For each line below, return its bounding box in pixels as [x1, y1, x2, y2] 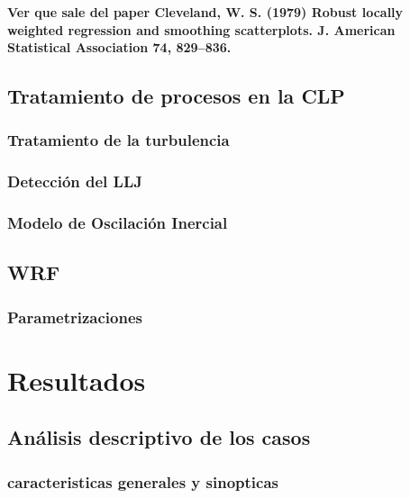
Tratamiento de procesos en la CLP [7, 82, 345, 110]
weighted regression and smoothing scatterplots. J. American [7, 20, 396, 39]
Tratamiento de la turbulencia [7, 129, 230, 151]
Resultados [7, 361, 146, 398]
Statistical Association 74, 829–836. [7, 38, 232, 57]
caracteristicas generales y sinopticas [7, 470, 278, 493]
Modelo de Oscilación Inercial [7, 212, 228, 234]
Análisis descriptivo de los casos [7, 423, 311, 451]
